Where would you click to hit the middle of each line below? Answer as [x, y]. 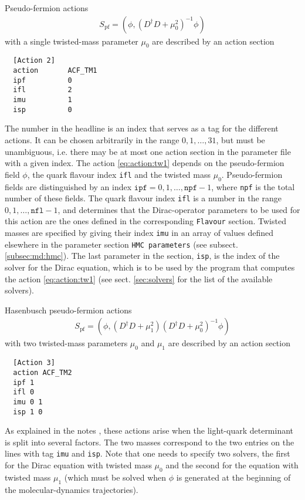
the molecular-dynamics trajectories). [72, 489]
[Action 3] [34, 363]
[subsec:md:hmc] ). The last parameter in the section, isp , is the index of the [142, 256]
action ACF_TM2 [43, 372]
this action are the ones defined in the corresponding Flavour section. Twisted [145, 221]
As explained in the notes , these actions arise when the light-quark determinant [149, 430]
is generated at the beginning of [233, 477]
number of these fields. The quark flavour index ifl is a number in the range [143, 198]
